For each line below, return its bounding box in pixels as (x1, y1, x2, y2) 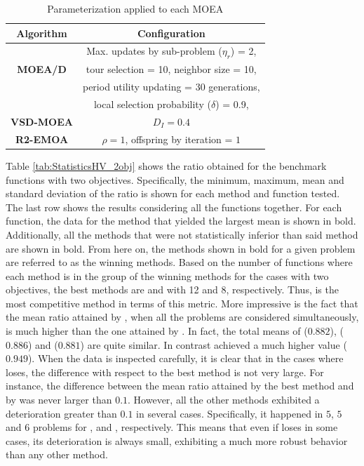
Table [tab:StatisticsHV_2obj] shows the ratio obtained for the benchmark (6, 158, 327, 173)
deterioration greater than (6, 406, 117, 420)
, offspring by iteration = (125, 131, 233, 146)
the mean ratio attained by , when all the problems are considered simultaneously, (6, 309, 359, 324)
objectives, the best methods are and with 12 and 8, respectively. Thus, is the (6, 282, 339, 297)
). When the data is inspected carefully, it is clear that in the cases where (27, 351, 344, 366)
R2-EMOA (15, 131, 69, 146)
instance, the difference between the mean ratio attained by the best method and (6, 378, 354, 393)
